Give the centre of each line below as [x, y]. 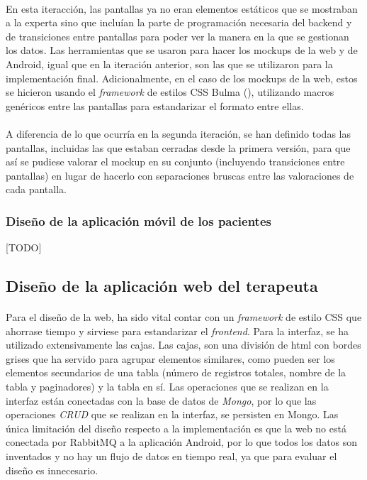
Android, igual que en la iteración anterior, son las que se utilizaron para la [169, 64]
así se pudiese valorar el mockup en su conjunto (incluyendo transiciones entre [175, 162]
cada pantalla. [36, 189]
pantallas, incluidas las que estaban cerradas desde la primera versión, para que [178, 147]
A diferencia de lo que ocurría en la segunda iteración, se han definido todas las [178, 133]
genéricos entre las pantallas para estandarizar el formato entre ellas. [155, 105]
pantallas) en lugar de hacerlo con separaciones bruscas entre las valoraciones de [180, 175]
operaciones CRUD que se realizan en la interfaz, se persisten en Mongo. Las [172, 414]
